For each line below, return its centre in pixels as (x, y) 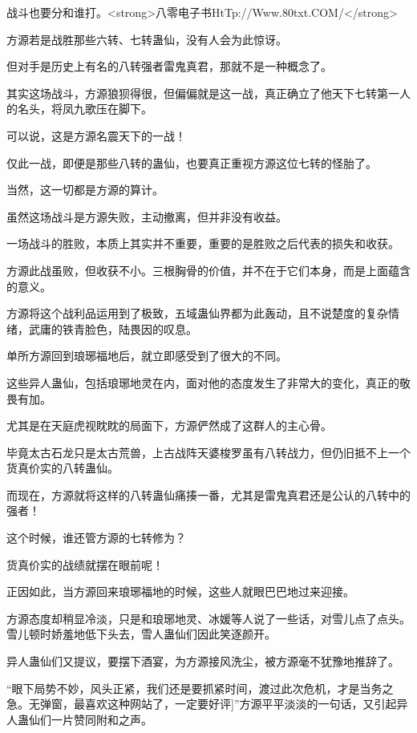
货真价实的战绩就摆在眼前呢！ (85, 564)
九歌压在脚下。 (113, 109)
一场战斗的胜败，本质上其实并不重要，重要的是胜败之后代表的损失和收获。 (203, 243)
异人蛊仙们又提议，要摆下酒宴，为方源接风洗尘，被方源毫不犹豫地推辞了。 (203, 661)
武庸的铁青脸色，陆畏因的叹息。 (113, 328)
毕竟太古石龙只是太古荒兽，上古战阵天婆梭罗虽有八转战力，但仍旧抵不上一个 (208, 452)
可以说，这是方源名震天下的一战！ (96, 135)
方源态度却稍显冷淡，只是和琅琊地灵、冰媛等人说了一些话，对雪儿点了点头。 (208, 618)
